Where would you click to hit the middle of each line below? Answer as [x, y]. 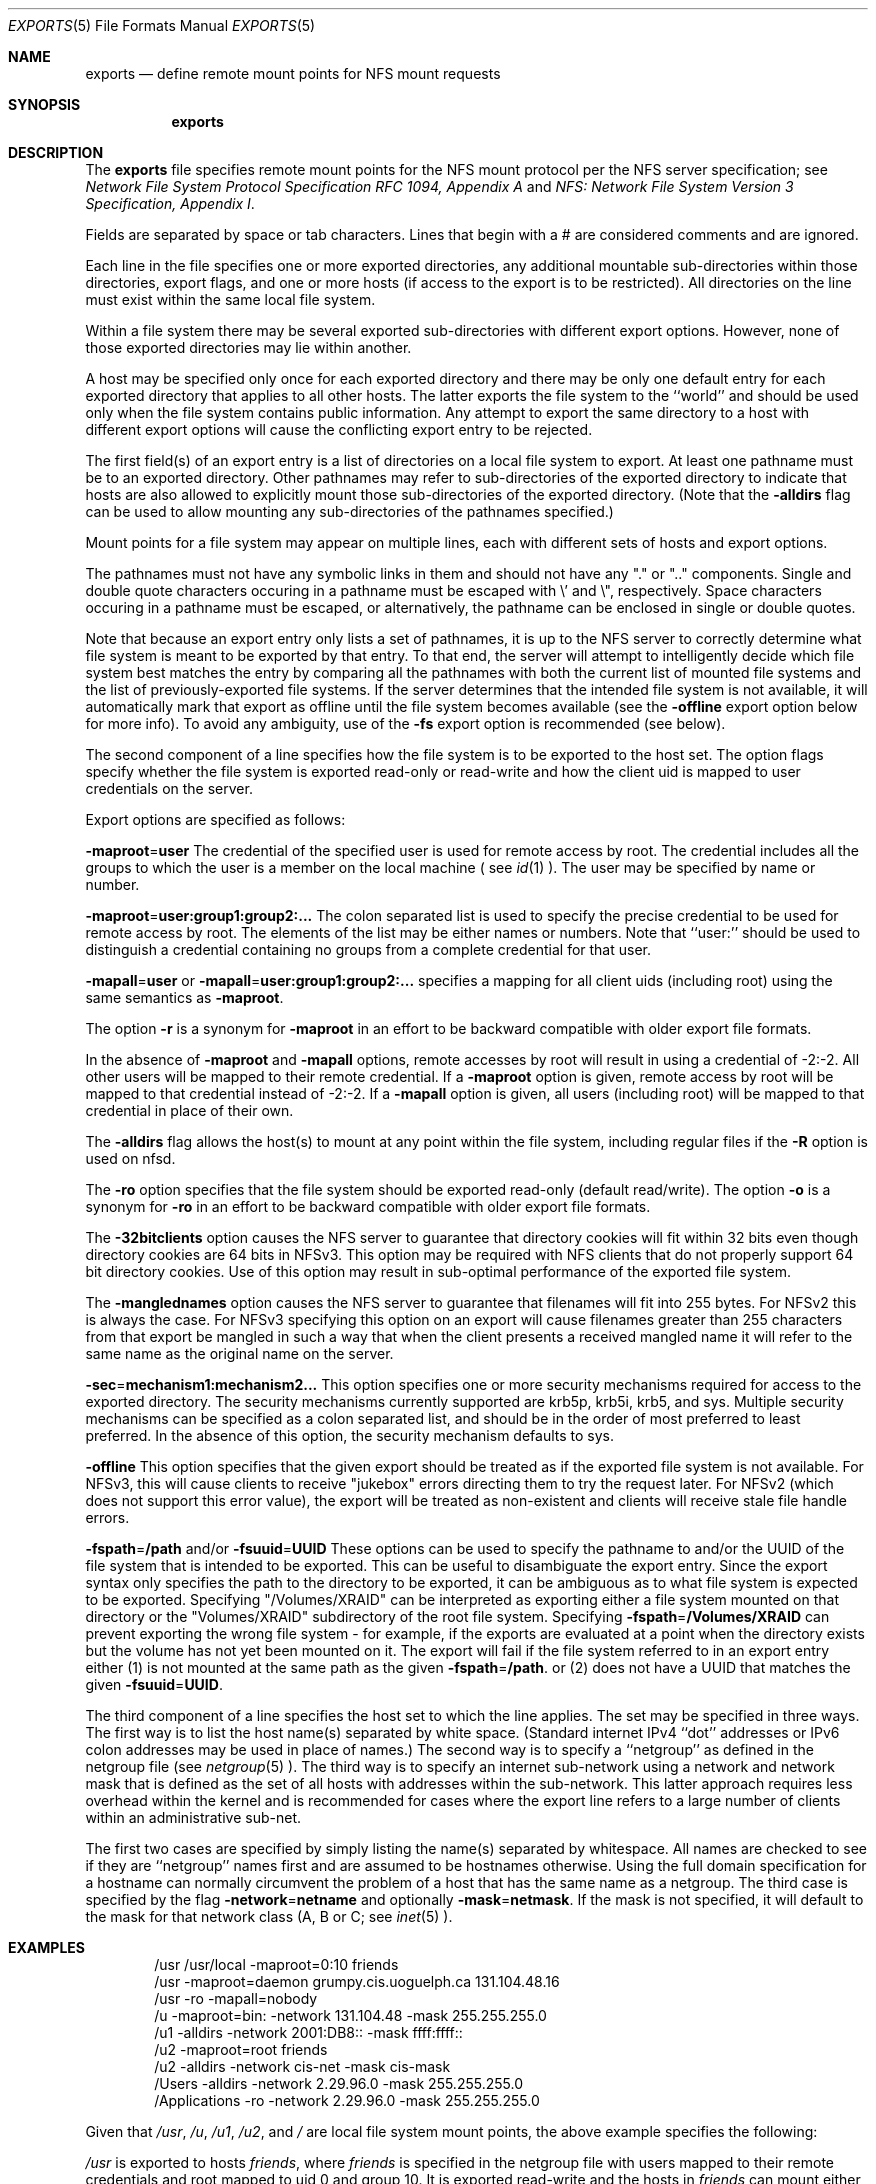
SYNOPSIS [44, 104]
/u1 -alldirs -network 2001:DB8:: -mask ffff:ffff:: [308, 2032]
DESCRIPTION [56, 152]
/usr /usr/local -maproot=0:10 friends [276, 1964]
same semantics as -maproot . [184, 997]
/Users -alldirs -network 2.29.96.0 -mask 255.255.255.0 [338, 2083]
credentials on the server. [169, 788]
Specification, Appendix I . [170, 203]
